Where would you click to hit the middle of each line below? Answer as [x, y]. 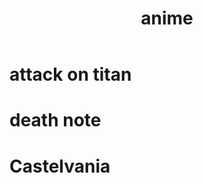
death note [55, 120]
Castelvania [60, 166]
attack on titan [70, 74]
